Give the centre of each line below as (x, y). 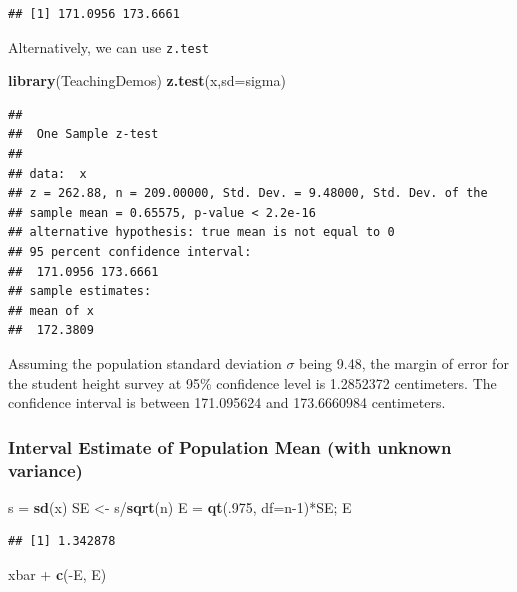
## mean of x (51, 310)
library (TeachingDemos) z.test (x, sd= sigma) (147, 80)
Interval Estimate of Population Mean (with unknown (230, 446)
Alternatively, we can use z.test (108, 46)
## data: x (47, 173)
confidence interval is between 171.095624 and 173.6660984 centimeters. (227, 402)
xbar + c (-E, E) (57, 574)
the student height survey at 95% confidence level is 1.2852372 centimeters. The (252, 382)
